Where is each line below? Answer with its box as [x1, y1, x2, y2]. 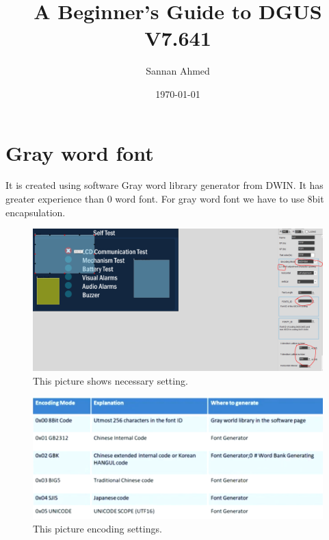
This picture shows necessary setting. [33, 373, 188, 387]
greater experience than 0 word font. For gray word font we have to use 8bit [5, 192, 324, 206]
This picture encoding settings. [33, 521, 162, 535]
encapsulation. [5, 205, 66, 219]
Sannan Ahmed [146, 64, 210, 78]
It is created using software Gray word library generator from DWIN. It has [5, 178, 324, 192]
